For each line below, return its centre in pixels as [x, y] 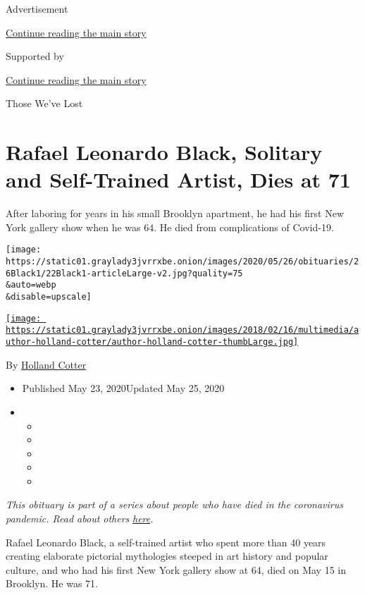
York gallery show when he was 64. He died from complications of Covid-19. [170, 227]
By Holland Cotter [46, 364]
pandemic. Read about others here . [80, 519]
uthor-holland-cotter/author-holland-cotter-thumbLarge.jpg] [152, 342]
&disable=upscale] [49, 297]
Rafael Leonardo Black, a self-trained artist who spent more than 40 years [166, 542]
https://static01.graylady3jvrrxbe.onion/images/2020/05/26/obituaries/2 [182, 262]
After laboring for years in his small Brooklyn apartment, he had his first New [175, 213]
